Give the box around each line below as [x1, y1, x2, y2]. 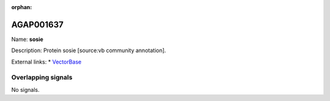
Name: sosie [11, 36, 44, 43]
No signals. [11, 86, 40, 93]
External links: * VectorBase [11, 58, 82, 65]
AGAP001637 [11, 19, 64, 30]
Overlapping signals [11, 73, 73, 82]
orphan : [11, 4, 32, 10]
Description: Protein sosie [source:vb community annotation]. [11, 47, 166, 54]
